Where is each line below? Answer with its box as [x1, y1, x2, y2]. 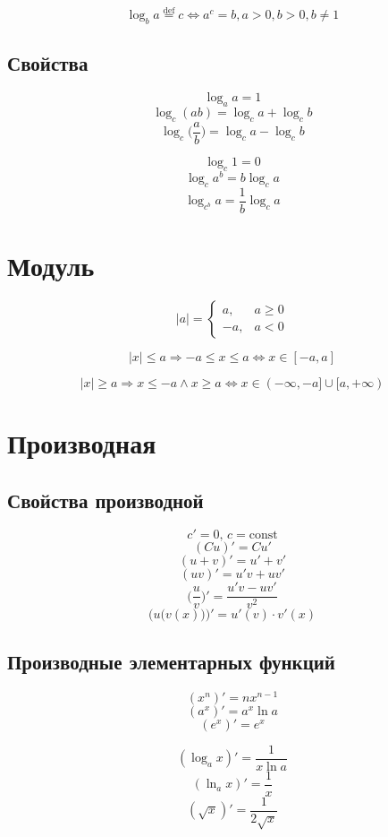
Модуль [7, 246, 95, 283]
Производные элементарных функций [7, 647, 335, 675]
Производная [7, 424, 156, 461]
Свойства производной [7, 486, 204, 513]
